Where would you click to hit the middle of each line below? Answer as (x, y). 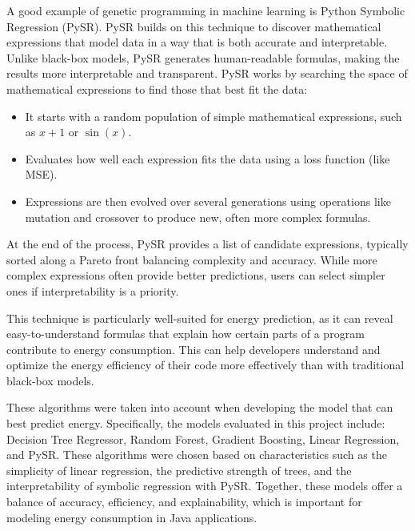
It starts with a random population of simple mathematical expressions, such (213, 116)
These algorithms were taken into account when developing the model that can (200, 407)
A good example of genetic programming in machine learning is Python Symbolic (206, 10)
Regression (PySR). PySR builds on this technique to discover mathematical (194, 26)
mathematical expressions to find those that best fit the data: (157, 88)
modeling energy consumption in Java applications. (132, 517)
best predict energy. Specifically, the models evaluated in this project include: (196, 423)
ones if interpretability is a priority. (93, 290)
